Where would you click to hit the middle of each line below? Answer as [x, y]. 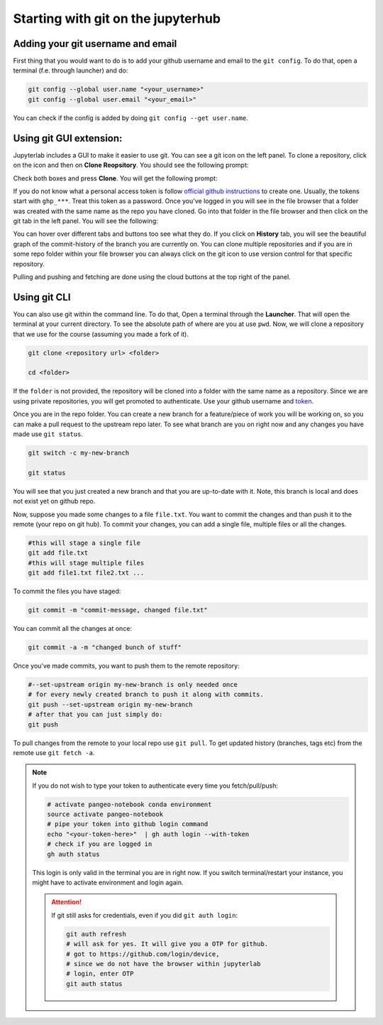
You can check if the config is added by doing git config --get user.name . [131, 118]
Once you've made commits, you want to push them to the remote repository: [127, 666]
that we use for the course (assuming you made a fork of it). [101, 334]
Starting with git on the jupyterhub [117, 18]
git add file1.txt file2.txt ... [86, 573]
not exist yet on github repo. [54, 501]
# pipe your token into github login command [128, 824]
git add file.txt [58, 553]
